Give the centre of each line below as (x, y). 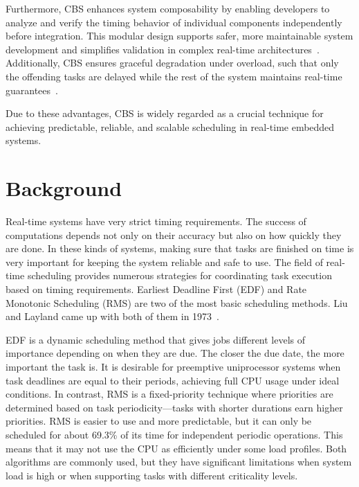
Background (64, 188)
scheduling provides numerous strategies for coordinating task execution (179, 275)
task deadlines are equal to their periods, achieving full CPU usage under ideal (173, 380)
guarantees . (32, 90)
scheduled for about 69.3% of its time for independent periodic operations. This (174, 434)
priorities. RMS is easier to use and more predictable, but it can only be (159, 421)
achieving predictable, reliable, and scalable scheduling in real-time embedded (170, 126)
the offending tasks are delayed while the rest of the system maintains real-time (174, 76)
